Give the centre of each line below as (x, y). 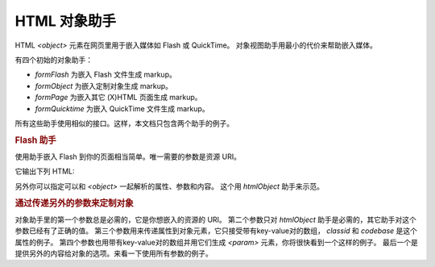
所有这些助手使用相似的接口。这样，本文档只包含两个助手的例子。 (124, 123)
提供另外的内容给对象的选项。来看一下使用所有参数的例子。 (114, 253)
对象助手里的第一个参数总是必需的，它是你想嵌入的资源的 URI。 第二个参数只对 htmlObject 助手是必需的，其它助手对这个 (215, 219)
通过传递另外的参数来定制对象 (74, 203)
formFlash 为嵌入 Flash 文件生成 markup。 (106, 75)
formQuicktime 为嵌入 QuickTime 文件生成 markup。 (122, 108)
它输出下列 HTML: (45, 171)
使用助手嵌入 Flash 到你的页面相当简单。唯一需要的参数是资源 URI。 (128, 156)
